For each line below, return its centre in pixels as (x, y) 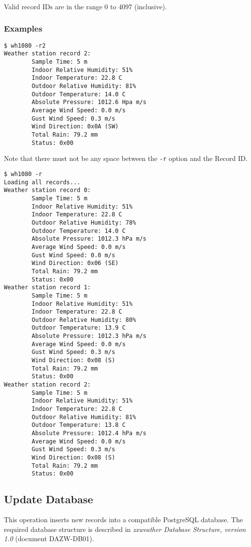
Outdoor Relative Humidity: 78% (84, 222)
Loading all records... (42, 182)
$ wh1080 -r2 (25, 45)
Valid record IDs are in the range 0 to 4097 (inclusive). (85, 6)
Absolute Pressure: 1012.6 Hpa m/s (89, 102)
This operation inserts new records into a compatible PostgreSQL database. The (124, 520)
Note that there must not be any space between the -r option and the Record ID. (126, 158)
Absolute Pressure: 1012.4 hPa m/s (89, 433)
